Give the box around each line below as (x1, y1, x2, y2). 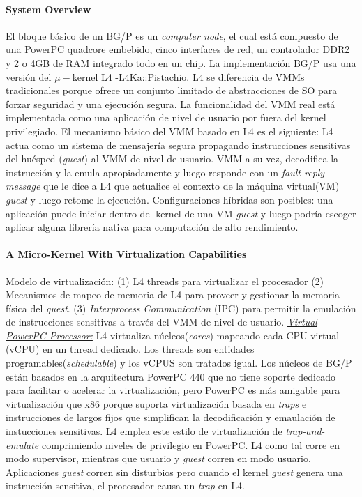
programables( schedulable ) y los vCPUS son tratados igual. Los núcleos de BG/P (6, 355, 352, 370)
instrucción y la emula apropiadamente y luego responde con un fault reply (6, 165, 325, 179)
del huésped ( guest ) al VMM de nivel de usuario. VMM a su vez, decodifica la (6, 151, 339, 166)
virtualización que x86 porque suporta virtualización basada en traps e (6, 396, 307, 411)
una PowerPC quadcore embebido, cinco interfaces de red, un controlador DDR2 (6, 42, 350, 56)
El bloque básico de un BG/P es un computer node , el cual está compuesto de (6, 28, 338, 43)
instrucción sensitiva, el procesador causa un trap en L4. (6, 478, 245, 493)
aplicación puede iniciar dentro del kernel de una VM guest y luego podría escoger (6, 206, 356, 220)
